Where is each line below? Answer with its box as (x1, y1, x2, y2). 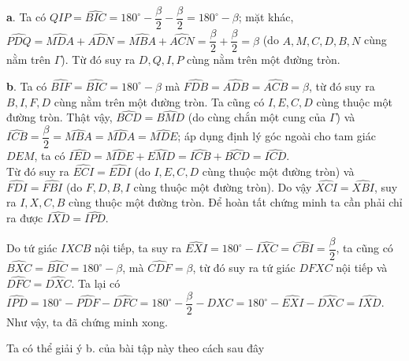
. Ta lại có (71, 274, 121, 291)
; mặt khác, (238, 9, 294, 25)
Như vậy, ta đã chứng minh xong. (6, 313, 168, 329)
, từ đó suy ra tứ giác (192, 259, 296, 276)
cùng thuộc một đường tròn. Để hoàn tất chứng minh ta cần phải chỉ (68, 194, 403, 210)
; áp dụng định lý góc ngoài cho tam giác (177, 128, 376, 144)
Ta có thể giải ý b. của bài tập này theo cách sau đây (6, 340, 265, 356)
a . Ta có (6, 9, 46, 25)
